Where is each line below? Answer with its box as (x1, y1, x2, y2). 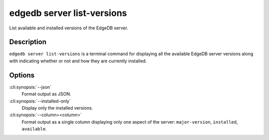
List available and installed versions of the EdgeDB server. (9, 25, 129, 31)
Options (9, 71, 35, 79)
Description (9, 38, 47, 46)
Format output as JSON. (21, 91, 72, 97)
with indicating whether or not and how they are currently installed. (9, 58, 147, 64)
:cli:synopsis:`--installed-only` (9, 98, 71, 104)
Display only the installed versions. (21, 105, 93, 111)
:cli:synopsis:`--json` (9, 84, 52, 90)
